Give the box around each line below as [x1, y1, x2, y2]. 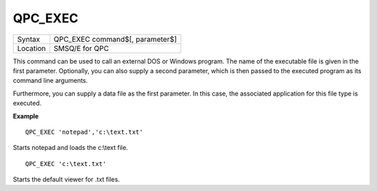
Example [13, 112, 39, 120]
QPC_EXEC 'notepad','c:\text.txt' [25, 128, 143, 136]
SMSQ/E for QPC [53, 43, 110, 53]
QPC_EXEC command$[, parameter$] [53, 34, 177, 44]
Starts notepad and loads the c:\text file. [13, 144, 128, 152]
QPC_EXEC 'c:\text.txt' [25, 160, 107, 167]
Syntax [17, 34, 40, 44]
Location [17, 43, 46, 53]
